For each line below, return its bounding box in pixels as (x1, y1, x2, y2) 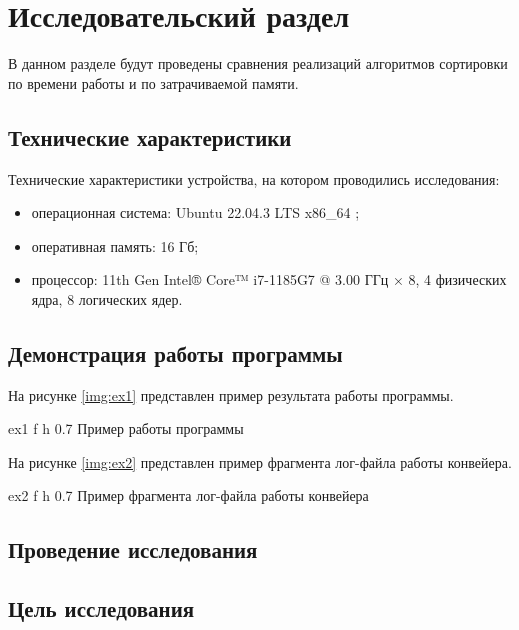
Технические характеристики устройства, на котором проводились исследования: (8, 168, 500, 189)
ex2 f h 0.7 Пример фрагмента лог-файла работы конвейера (8, 485, 369, 506)
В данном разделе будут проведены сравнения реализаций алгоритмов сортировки (8, 53, 508, 74)
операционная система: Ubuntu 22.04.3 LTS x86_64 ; (31, 202, 360, 223)
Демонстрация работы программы (8, 337, 343, 368)
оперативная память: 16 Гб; (31, 235, 199, 256)
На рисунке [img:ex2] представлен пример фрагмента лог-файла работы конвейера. (8, 451, 512, 472)
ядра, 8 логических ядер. (31, 288, 183, 309)
